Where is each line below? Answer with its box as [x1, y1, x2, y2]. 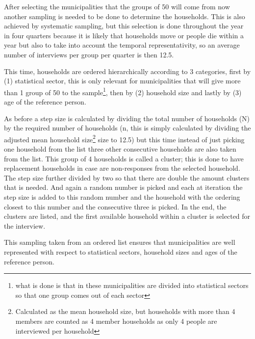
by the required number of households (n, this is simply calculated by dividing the [4, 123, 251, 133]
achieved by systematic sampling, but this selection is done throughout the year [4, 21, 244, 31]
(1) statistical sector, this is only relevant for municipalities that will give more [4, 76, 241, 86]
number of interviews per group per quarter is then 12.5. [4, 49, 174, 59]
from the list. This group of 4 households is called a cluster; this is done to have [4, 153, 244, 163]
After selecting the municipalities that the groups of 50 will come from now [4, 1, 230, 11]
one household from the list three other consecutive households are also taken [4, 144, 236, 154]
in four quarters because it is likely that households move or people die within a [4, 30, 244, 40]
